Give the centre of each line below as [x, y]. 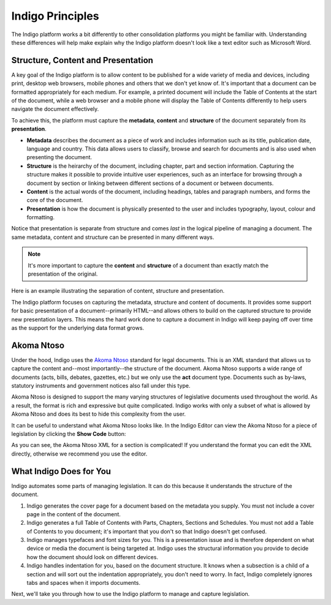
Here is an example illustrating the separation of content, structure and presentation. [118, 291]
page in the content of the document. [74, 514]
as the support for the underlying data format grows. [78, 328]
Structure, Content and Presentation [82, 60]
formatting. [41, 217]
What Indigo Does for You [61, 471]
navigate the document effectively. [55, 109]
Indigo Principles [55, 16]
